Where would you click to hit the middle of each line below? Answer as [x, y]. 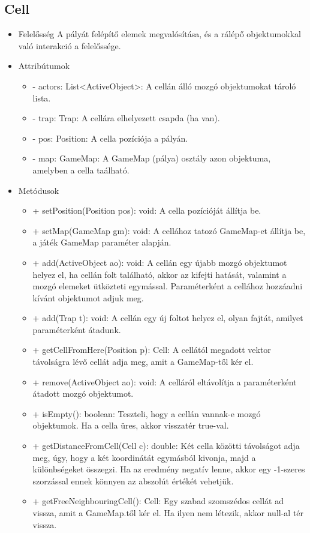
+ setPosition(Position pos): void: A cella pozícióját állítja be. [147, 210]
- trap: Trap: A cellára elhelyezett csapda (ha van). [126, 118]
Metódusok [39, 190]
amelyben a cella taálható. [81, 170]
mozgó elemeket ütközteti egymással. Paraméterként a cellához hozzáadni [168, 286]
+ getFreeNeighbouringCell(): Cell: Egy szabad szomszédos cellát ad [158, 501]
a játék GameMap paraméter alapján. [102, 242]
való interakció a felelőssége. [70, 45]
